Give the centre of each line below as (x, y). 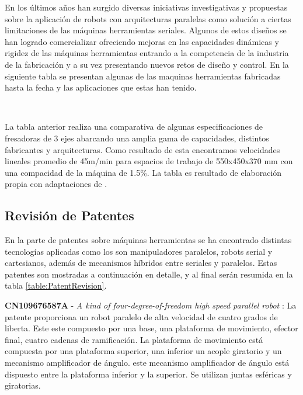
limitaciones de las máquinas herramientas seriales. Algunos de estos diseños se (146, 30)
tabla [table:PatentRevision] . (56, 285)
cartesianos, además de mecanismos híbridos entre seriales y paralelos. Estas (141, 263)
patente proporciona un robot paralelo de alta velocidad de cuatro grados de (141, 316)
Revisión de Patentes (69, 215)
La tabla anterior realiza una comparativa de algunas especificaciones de (134, 127)
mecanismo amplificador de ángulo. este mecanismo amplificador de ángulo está (147, 363)
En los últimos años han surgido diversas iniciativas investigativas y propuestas (146, 7)
